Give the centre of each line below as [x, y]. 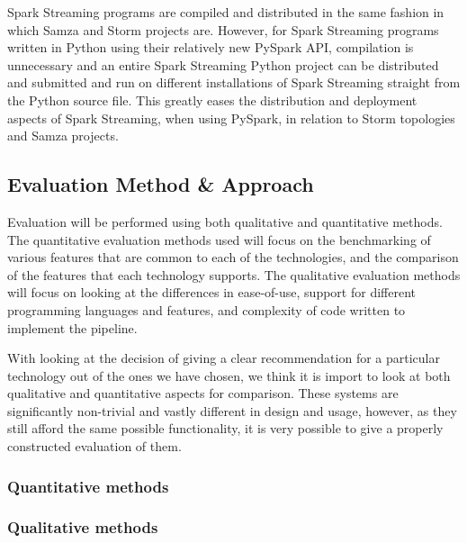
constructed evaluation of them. [94, 446]
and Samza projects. [63, 136]
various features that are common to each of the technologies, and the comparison [233, 257]
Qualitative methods [83, 527]
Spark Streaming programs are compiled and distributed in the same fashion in [226, 12]
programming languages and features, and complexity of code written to [207, 309]
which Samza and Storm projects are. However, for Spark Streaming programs [223, 29]
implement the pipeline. [72, 327]
